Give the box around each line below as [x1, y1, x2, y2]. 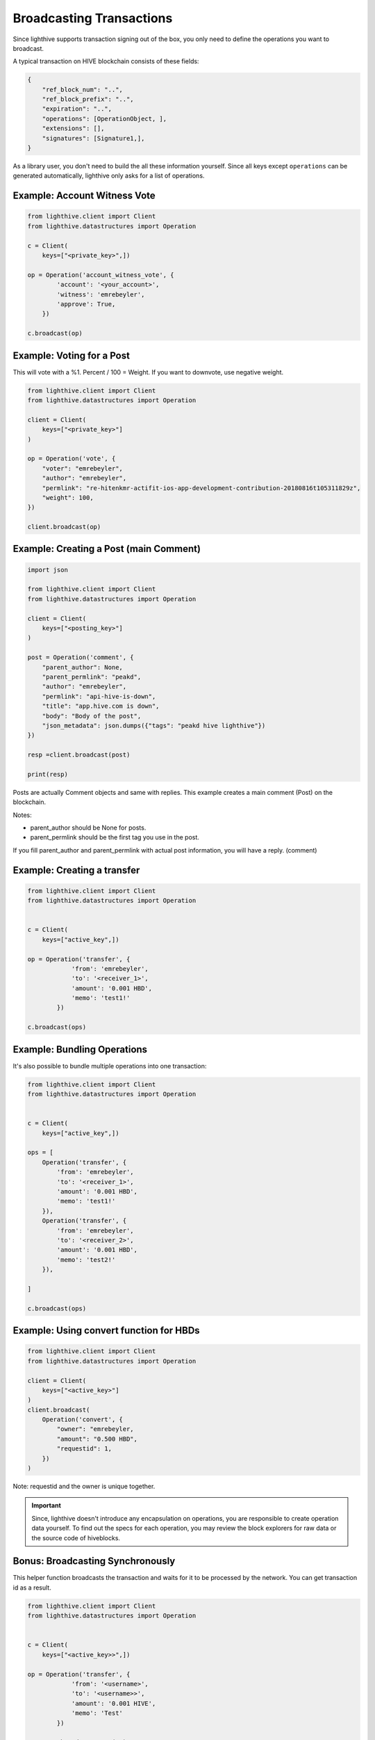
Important [31, 1501, 62, 1510]
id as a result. [12, 1583, 51, 1592]
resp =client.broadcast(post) [27, 751, 131, 759]
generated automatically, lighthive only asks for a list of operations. [12, 171, 205, 180]
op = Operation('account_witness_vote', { [27, 271, 174, 278]
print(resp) [27, 770, 69, 778]
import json [27, 566, 69, 574]
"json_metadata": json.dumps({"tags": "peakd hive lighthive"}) [42, 721, 266, 729]
